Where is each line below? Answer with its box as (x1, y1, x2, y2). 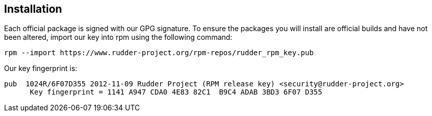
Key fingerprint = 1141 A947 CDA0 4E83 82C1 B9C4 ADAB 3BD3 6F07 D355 (30, 88, 322, 97)
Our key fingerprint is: (4, 64, 78, 73)
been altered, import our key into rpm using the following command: (4, 33, 233, 42)
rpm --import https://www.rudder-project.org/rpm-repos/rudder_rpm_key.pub (4, 49, 314, 57)
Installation (4, 3, 62, 15)
